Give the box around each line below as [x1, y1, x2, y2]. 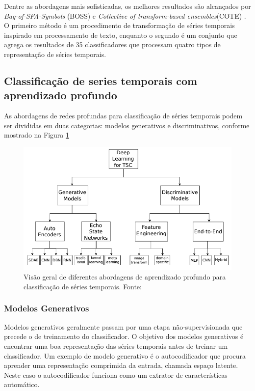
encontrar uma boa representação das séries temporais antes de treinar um [4, 340, 228, 351]
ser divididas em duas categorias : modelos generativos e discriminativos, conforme [4, 120, 250, 130]
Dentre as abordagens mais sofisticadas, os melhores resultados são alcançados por [4, 1, 251, 11]
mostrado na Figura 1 [4, 130, 69, 140]
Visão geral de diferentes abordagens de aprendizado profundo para [24, 272, 226, 282]
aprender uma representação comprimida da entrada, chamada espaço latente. [4, 360, 238, 370]
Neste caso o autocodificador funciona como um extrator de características [4, 369, 228, 380]
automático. [4, 379, 40, 390]
